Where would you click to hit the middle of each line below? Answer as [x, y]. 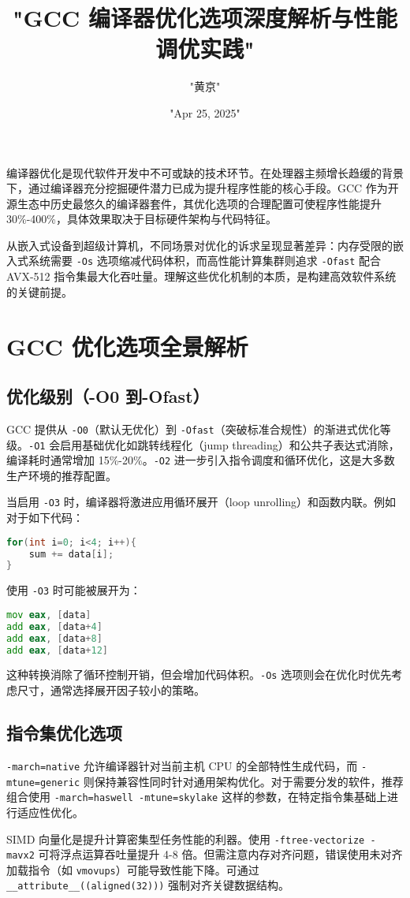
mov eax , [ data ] [49, 615]
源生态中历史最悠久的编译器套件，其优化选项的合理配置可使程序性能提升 [194, 203]
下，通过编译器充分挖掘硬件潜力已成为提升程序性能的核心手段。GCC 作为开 [203, 188]
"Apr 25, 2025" [205, 112]
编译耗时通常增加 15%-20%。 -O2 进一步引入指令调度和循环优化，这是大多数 [201, 460]
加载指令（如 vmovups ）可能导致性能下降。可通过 [133, 869]
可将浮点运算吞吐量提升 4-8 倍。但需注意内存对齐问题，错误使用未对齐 [220, 854]
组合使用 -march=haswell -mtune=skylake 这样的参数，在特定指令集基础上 [197, 797]
